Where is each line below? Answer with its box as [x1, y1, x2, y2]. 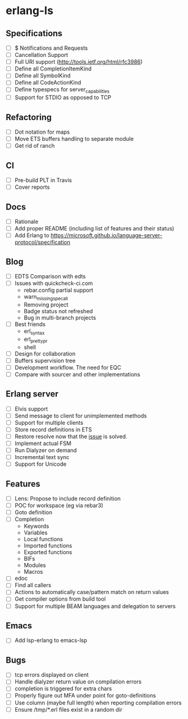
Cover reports [14, 183, 50, 191]
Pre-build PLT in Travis [14, 177, 72, 184]
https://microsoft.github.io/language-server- [50, 232, 163, 239]
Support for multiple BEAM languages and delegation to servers [14, 602, 176, 610]
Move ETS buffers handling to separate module [14, 135, 134, 143]
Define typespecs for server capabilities [14, 86, 110, 95]
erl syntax [23, 327, 45, 336]
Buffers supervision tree [14, 357, 76, 364]
